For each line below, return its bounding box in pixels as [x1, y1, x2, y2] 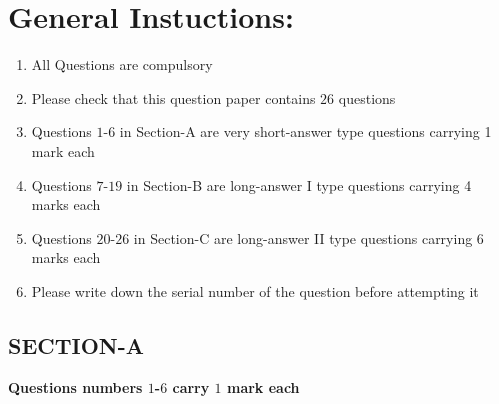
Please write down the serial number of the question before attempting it [31, 280, 479, 301]
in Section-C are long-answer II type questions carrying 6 [133, 227, 484, 248]
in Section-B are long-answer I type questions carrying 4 [126, 174, 472, 195]
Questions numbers [8, 376, 143, 397]
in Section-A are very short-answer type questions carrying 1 [119, 121, 492, 142]
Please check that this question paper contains [31, 87, 316, 108]
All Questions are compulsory [31, 54, 213, 75]
